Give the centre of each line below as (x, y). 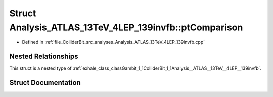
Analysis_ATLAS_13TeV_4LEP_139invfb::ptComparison (126, 27)
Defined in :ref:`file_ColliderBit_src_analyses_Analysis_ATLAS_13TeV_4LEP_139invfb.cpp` (113, 42)
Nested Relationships (44, 57)
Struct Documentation (45, 83)
